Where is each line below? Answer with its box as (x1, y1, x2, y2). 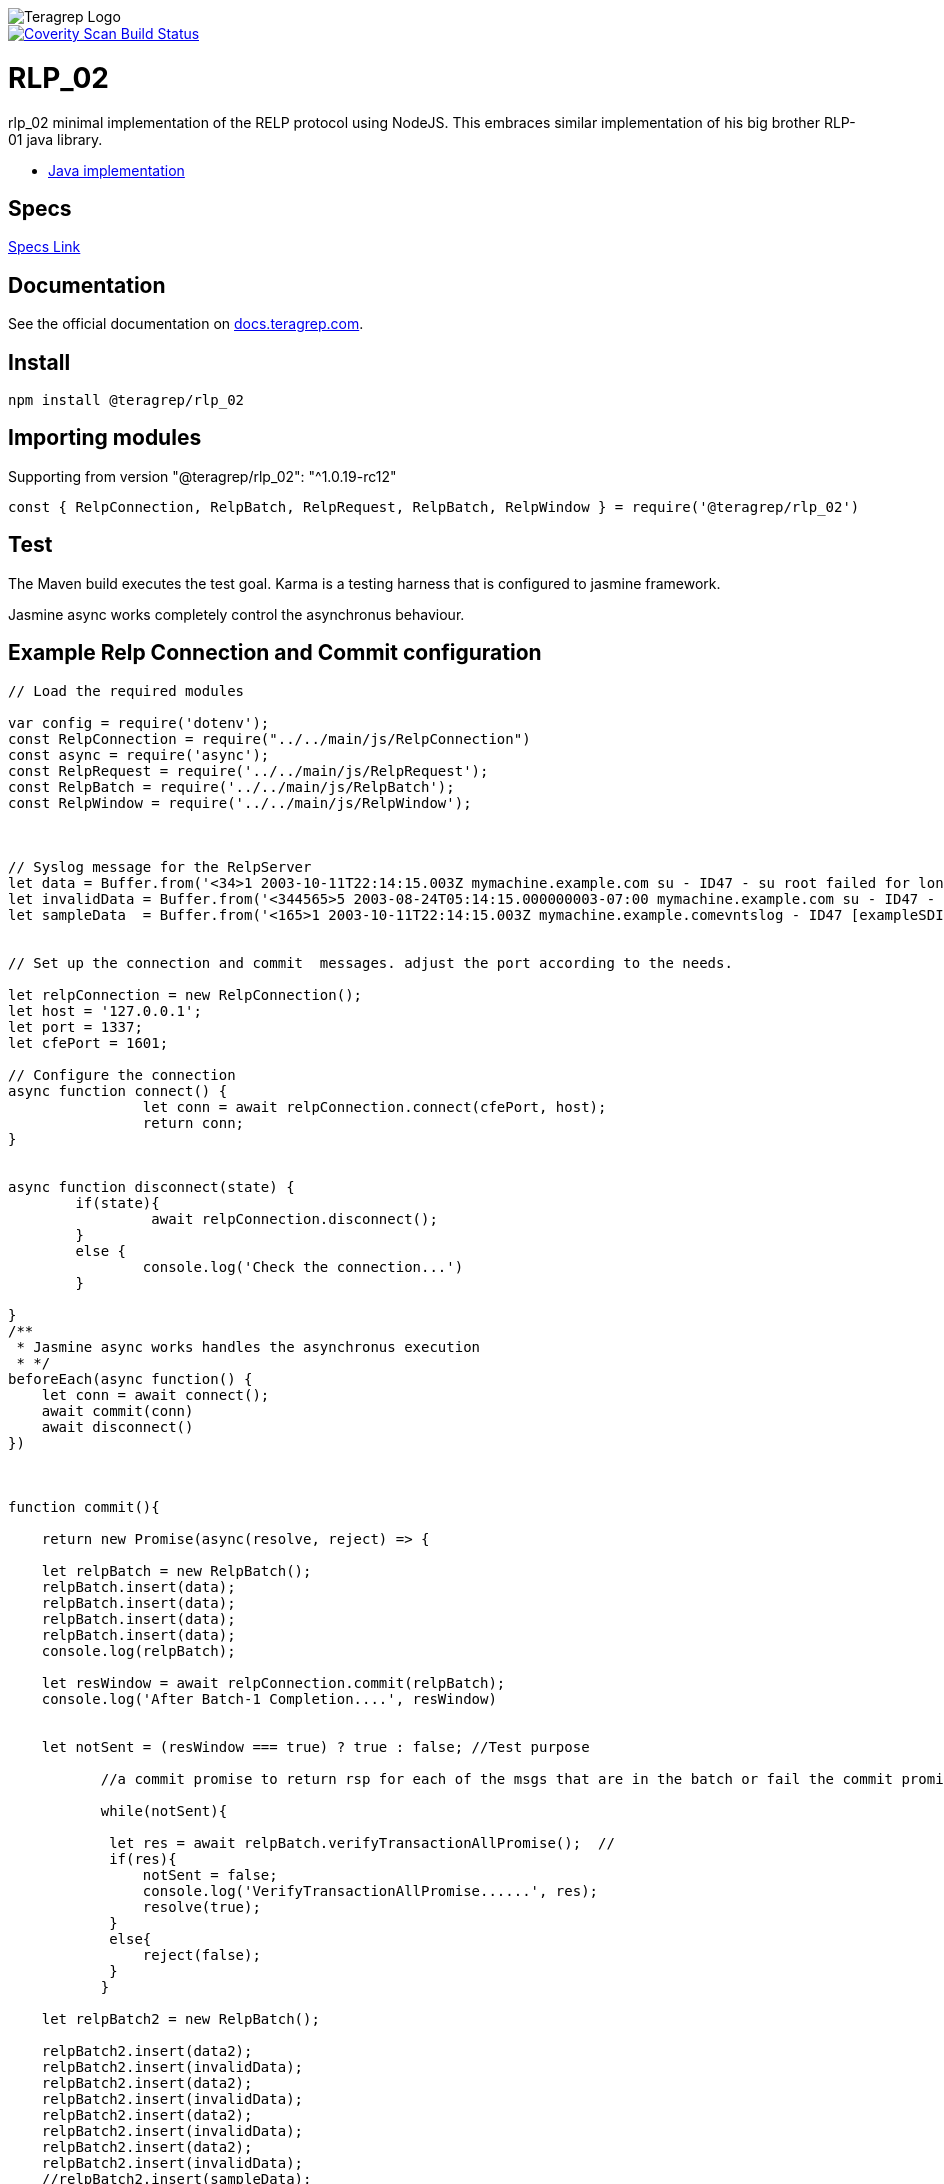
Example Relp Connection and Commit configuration (8, 640, 542, 666)
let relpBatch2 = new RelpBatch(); (41, 2010, 320, 2027)
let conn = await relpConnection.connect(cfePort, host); (142, 1098, 607, 1115)
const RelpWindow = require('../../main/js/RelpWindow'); (8, 794, 472, 811)
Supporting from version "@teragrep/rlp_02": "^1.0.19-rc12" (8, 467, 397, 485)
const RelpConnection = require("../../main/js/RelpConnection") (8, 730, 531, 747)
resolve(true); (142, 1898, 261, 1915)
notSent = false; (142, 1866, 278, 1883)
